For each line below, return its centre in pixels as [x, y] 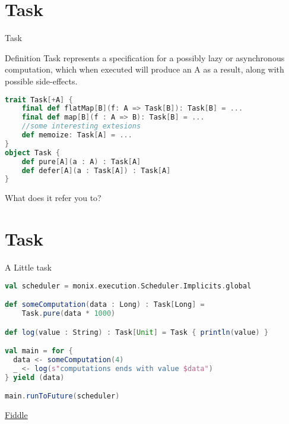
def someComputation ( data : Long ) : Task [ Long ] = [105, 305]
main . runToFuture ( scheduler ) [62, 396]
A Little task [28, 267]
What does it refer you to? [53, 198]
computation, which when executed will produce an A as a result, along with [144, 69]
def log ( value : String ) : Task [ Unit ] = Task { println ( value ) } [137, 332]
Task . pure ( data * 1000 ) [69, 313]
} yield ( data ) [35, 377]
